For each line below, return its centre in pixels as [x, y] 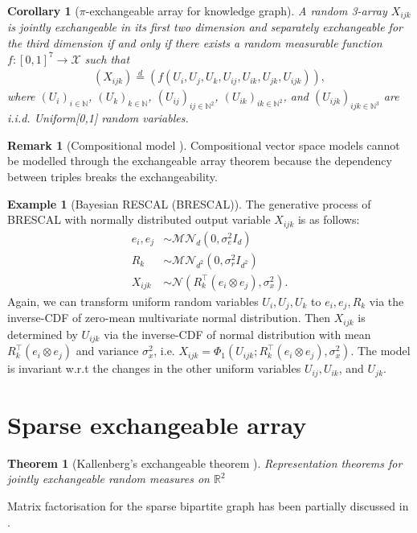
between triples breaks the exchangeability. [112, 177]
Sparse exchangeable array [157, 424]
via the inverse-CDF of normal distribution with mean [237, 334]
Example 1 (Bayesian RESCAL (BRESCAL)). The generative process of [189, 203]
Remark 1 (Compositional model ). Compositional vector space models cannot [204, 145]
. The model [380, 351]
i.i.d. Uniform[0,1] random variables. [98, 118]
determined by [43, 334]
